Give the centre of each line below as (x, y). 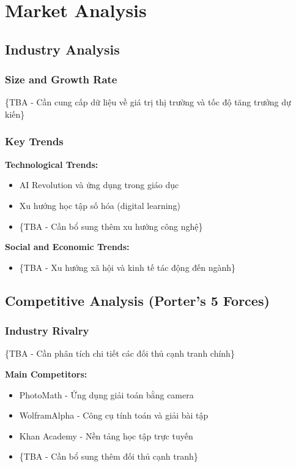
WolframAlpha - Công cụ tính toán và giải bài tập (114, 415)
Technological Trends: (52, 164)
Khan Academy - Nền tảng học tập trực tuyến (106, 435)
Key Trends (34, 141)
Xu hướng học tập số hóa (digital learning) (100, 205)
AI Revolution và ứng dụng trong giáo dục (99, 185)
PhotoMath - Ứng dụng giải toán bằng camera (106, 394)
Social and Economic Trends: (67, 247)
